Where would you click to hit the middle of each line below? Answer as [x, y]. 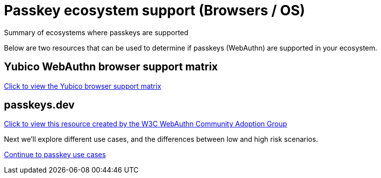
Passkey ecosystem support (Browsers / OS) [155, 10]
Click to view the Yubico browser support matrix [83, 86]
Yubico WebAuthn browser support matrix [111, 67]
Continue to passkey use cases [55, 155]
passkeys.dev [39, 105]
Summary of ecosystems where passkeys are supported [96, 32]
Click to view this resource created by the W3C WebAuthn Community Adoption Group [146, 124]
